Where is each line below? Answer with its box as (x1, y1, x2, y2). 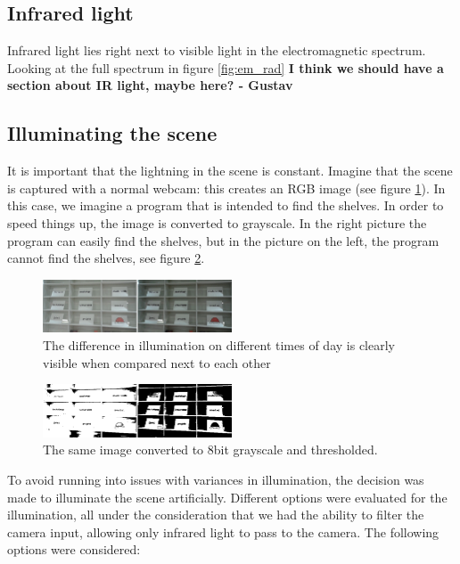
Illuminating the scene (7, 119, 218, 147)
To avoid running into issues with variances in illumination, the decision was (7, 470, 424, 488)
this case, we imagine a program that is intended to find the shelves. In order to (7, 196, 444, 215)
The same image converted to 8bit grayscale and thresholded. (43, 440, 378, 459)
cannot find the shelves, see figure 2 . (7, 249, 205, 267)
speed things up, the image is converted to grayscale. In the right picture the (7, 213, 427, 232)
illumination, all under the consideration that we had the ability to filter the (7, 505, 424, 524)
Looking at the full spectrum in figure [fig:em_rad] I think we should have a (7, 58, 444, 77)
